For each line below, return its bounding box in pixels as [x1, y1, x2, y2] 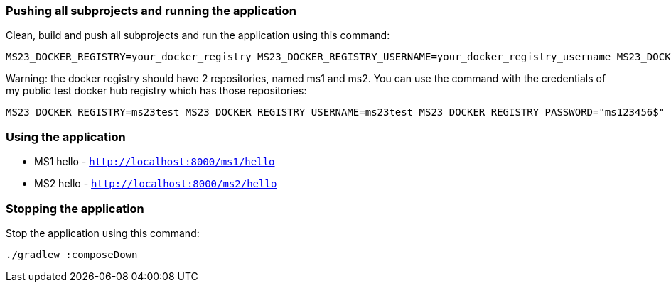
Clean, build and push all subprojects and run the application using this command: [6, 29, 390, 42]
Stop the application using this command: [6, 226, 200, 239]
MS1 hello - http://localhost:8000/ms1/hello [34, 155, 275, 168]
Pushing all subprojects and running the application [6, 4, 296, 18]
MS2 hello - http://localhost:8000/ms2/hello [34, 177, 277, 190]
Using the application [6, 129, 126, 144]
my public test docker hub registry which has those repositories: [6, 84, 307, 97]
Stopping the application [6, 201, 144, 216]
